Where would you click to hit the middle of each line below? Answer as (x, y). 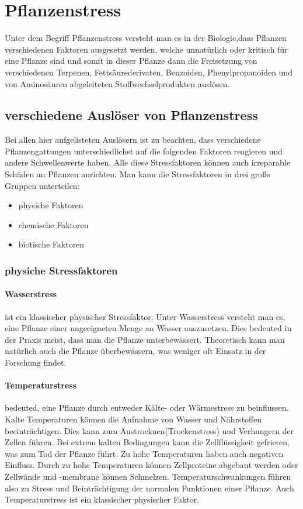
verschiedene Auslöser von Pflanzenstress (131, 115)
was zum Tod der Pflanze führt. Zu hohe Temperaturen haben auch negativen (144, 453)
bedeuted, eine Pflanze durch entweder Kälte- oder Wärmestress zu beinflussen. (147, 407)
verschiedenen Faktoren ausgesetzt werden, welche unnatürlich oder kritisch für (146, 49)
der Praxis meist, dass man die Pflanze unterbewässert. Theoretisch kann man (145, 339)
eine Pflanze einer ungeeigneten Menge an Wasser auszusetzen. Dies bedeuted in (148, 328)
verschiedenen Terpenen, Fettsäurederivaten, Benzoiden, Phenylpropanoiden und (149, 72)
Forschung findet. (36, 362)
